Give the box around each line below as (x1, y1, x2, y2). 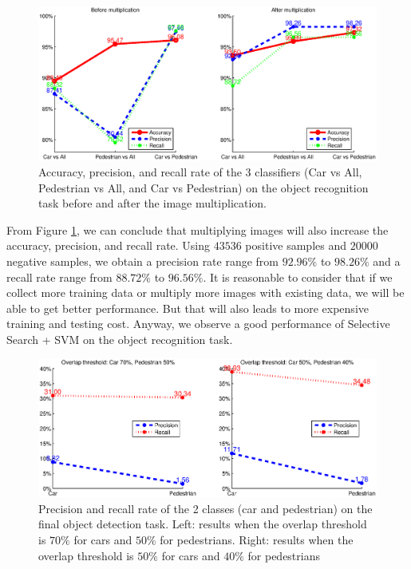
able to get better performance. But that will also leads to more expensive (6, 299, 369, 316)
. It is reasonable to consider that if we (203, 268, 393, 285)
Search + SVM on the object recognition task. (6, 330, 233, 347)
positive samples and (245, 237, 346, 254)
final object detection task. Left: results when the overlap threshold (38, 516, 367, 532)
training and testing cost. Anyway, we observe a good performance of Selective (6, 315, 390, 332)
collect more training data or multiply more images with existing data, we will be (6, 284, 405, 301)
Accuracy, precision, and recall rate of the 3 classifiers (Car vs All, (38, 163, 362, 180)
